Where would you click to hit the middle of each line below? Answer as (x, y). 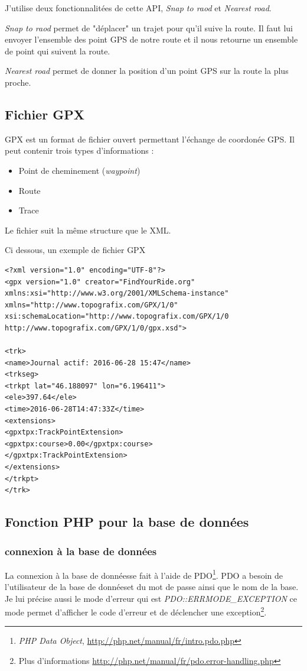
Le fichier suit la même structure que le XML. (88, 230)
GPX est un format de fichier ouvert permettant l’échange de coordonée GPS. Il (150, 139)
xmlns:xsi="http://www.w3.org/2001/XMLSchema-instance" (117, 294)
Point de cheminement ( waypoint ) (79, 170)
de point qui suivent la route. (58, 51)
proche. (18, 82)
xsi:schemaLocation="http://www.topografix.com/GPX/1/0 (117, 317)
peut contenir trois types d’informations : (79, 150)
